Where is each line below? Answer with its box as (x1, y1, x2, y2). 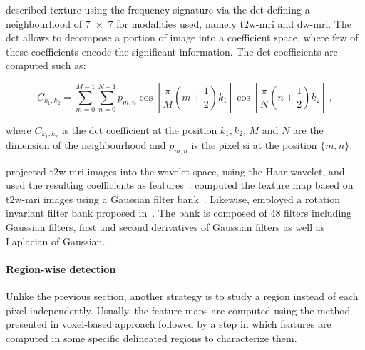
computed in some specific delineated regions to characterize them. (6, 330, 297, 345)
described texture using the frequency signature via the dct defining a (6, 2, 310, 16)
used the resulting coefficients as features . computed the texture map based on (6, 177, 354, 192)
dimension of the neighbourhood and (6, 137, 166, 152)
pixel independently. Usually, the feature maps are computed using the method (6, 302, 351, 317)
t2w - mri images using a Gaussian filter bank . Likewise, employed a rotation (6, 191, 341, 206)
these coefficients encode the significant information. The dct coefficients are (6, 43, 338, 58)
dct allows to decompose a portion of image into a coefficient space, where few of (6, 30, 359, 45)
